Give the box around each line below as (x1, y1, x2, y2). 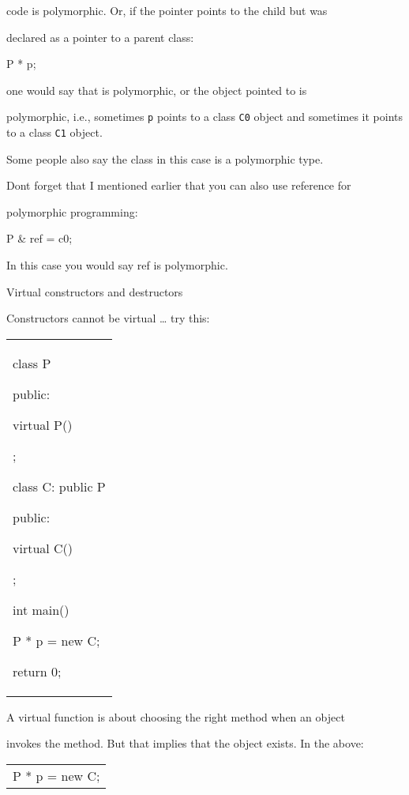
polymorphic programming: (6, 203, 138, 220)
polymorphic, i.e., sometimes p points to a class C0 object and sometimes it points (6, 108, 403, 125)
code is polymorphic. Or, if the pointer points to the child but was (6, 2, 328, 18)
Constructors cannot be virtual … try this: (6, 310, 210, 326)
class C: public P (13, 477, 106, 495)
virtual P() (13, 415, 73, 434)
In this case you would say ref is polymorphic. (6, 257, 228, 273)
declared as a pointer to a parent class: (6, 28, 194, 45)
